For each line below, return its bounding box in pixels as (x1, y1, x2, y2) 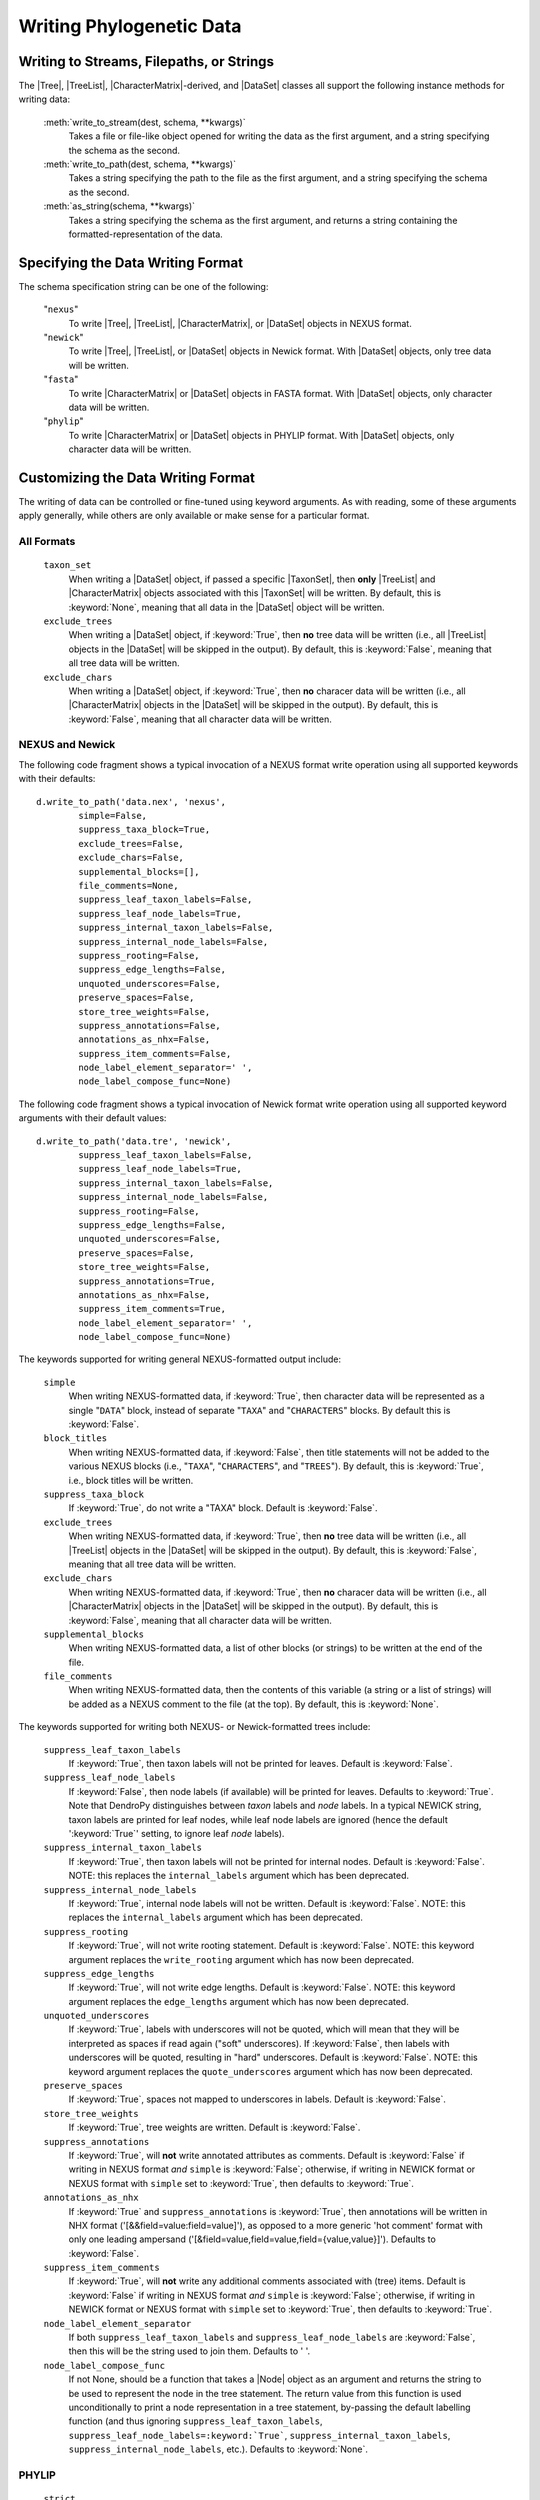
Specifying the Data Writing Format (18, 254, 244, 271)
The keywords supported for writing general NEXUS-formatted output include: (18, 1353, 342, 1365)
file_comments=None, (78, 880, 179, 891)
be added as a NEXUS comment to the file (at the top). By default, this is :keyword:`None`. (68, 1698, 439, 1710)
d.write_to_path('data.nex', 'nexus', (36, 796, 227, 807)
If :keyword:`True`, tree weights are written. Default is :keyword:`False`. (68, 2121, 361, 2134)
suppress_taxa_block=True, (78, 824, 211, 835)
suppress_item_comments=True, (78, 1303, 227, 1315)
